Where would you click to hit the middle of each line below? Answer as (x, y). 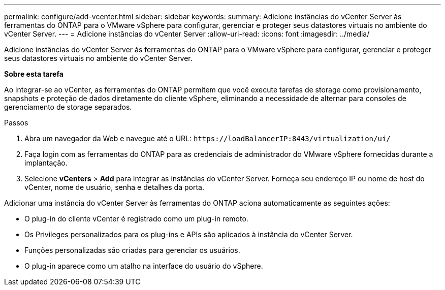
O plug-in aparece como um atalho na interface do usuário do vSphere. (144, 266)
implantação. (46, 163)
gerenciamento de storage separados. (68, 107)
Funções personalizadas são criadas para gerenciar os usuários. (132, 250)
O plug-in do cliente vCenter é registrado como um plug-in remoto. (136, 219)
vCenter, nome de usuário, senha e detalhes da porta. (114, 187)
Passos (16, 123)
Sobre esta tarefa (34, 74)
